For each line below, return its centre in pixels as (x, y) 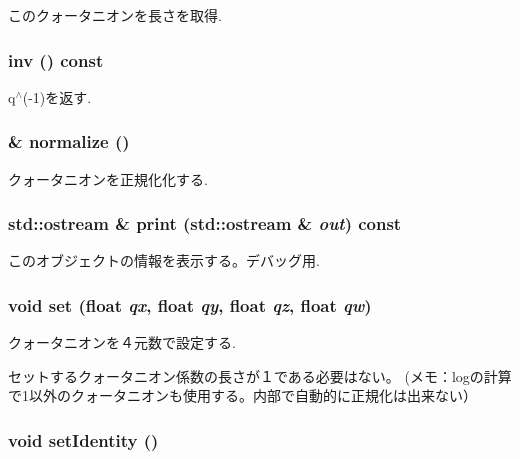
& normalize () (69, 141)
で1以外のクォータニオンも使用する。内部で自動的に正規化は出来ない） (242, 395)
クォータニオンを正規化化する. (108, 178)
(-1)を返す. (57, 96)
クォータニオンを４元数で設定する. (122, 342)
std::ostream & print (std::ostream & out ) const (205, 223)
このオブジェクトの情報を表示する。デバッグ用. (164, 260)
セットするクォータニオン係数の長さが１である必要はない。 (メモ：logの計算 (260, 375)
